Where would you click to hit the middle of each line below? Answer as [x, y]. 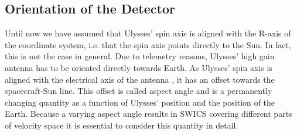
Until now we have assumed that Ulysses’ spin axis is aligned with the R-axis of [148, 33]
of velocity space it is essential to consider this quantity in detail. [122, 125]
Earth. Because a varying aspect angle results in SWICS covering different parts [148, 114]
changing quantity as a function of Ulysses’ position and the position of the [140, 102]
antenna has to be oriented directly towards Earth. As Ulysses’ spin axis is [139, 67]
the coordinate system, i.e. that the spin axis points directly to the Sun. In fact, [148, 44]
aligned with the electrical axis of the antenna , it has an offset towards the [140, 79]
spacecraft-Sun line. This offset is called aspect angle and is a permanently [139, 91]
